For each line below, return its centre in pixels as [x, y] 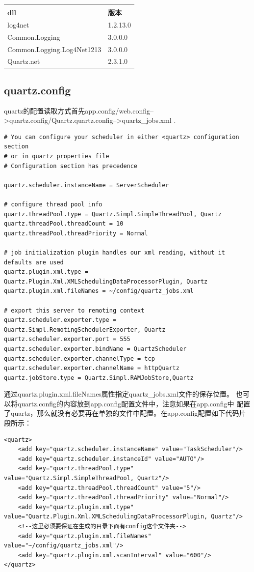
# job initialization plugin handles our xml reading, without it [115, 252]
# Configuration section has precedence [71, 166]
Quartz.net [24, 61]
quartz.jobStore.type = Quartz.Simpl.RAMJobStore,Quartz [99, 378]
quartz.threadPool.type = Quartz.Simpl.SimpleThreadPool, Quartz [113, 214]
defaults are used [34, 262]
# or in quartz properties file [57, 157]
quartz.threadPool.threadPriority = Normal [76, 233]
